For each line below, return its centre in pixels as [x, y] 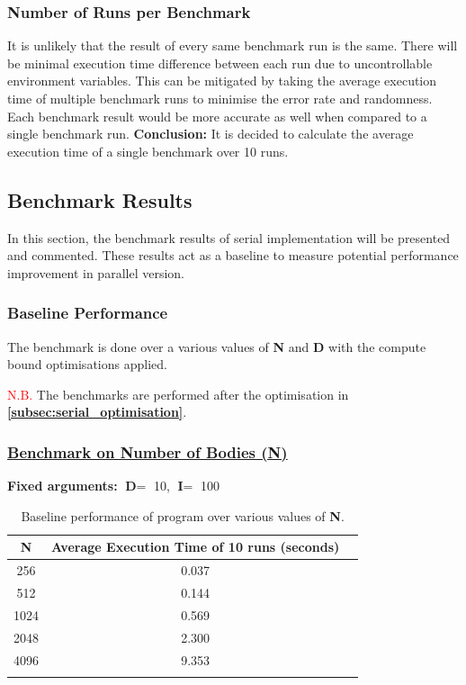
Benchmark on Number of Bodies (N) [148, 451]
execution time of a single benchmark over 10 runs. [148, 151]
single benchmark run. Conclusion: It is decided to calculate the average [211, 134]
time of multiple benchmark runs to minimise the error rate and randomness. [220, 98]
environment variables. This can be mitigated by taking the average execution [222, 81]
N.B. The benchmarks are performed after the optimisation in [178, 394]
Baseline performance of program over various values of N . [183, 515]
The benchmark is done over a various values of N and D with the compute [217, 346]
